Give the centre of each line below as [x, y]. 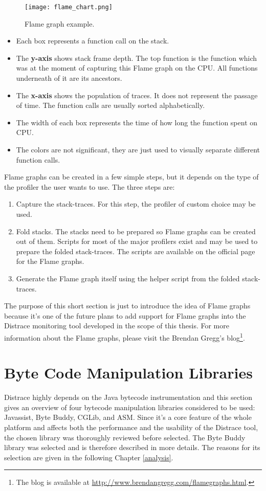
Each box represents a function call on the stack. [93, 41]
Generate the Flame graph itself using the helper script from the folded [128, 278]
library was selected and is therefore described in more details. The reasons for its [132, 447]
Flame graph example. [60, 23]
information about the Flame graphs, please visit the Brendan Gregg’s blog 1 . [125, 337]
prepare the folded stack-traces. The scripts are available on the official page [136, 251]
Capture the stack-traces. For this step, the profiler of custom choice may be [136, 204]
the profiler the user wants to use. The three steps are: [90, 186]
